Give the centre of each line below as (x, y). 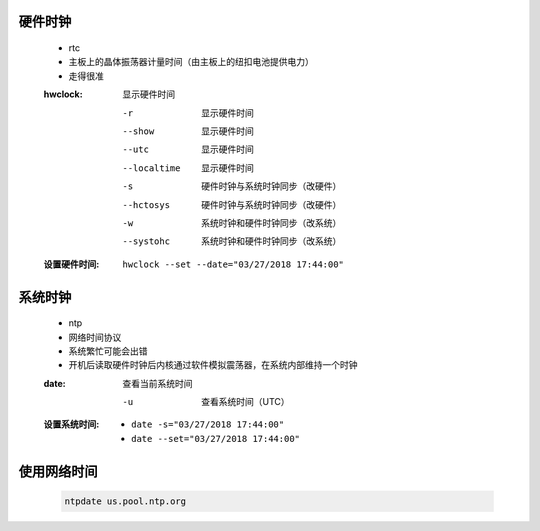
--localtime (151, 168)
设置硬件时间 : (71, 264)
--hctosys (146, 204)
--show (138, 131)
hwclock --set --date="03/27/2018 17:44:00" (233, 264)
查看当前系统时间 (157, 383)
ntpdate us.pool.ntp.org (125, 501)
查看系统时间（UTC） (245, 402)
